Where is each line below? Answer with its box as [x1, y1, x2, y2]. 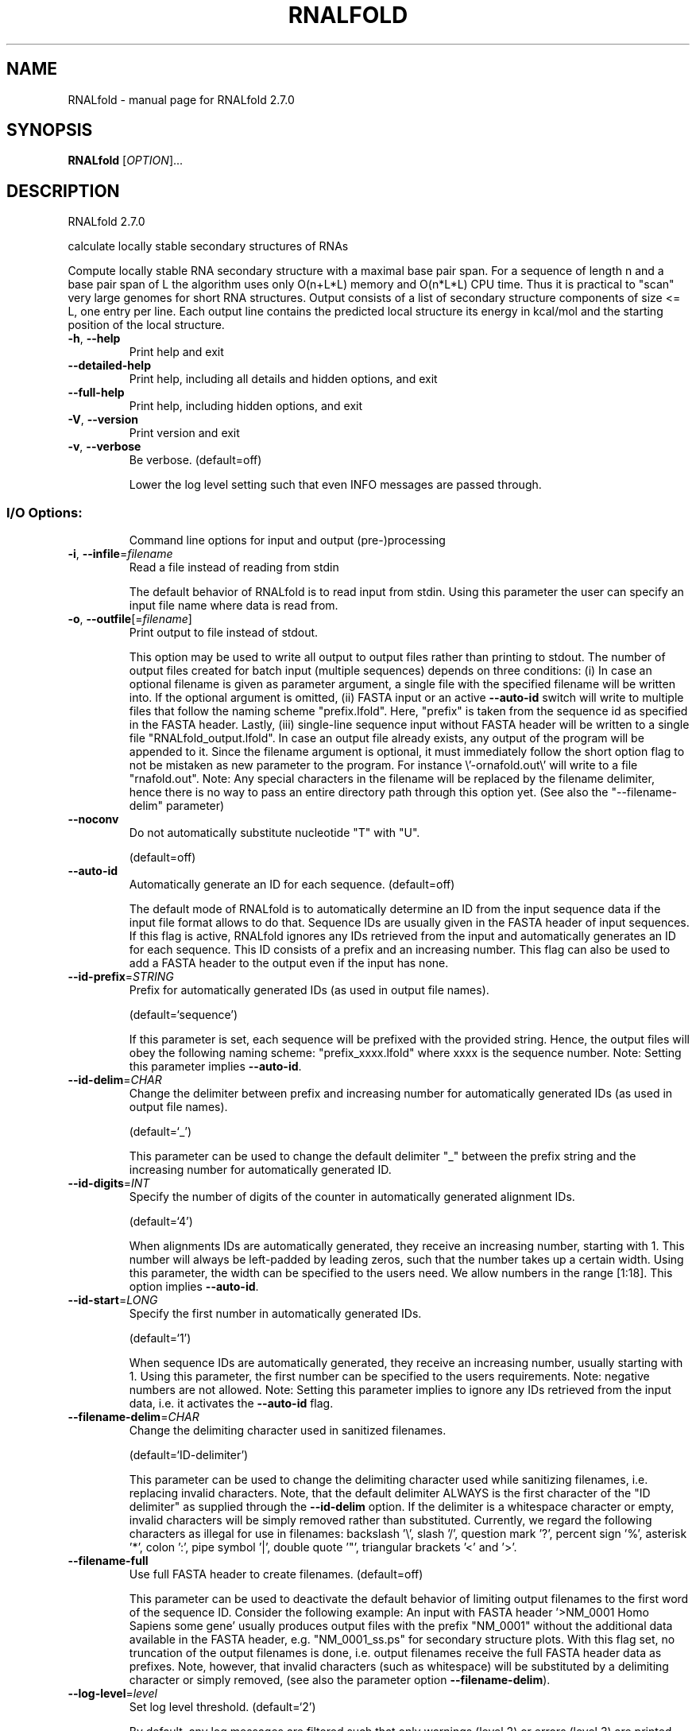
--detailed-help [68, 358, 151, 373]
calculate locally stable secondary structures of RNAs [68, 239, 349, 254]
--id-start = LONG [68, 1293, 158, 1307]
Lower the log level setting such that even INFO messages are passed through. [129, 478, 542, 492]
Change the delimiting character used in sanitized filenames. [129, 1423, 447, 1438]
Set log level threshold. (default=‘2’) [129, 1700, 316, 1714]
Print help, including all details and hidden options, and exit [129, 372, 438, 386]
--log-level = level [68, 1686, 157, 1701]
